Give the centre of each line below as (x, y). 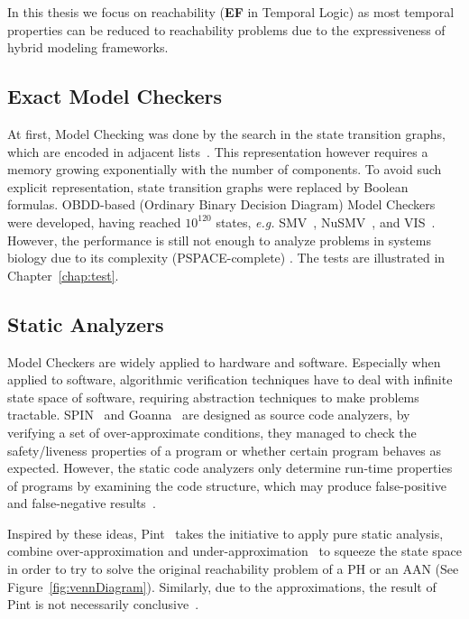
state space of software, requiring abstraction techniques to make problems (213, 397)
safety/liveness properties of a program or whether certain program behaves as (225, 450)
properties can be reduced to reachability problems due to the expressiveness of (226, 29)
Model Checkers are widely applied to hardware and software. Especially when (224, 361)
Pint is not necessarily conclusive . (103, 604)
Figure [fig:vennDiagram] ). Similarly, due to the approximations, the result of (222, 586)
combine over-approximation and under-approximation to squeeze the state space (234, 551)
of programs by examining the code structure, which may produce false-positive (227, 485)
